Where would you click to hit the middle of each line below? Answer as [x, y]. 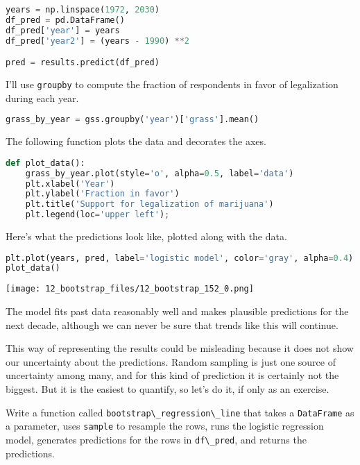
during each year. [42, 98]
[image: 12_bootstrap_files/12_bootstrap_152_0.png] [130, 289]
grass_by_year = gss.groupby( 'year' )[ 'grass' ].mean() [132, 120]
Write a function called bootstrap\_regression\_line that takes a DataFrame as [180, 412]
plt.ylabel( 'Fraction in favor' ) [102, 194]
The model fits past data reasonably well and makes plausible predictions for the [177, 311]
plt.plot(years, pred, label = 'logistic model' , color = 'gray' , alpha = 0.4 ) [180, 258]
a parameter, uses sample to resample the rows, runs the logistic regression [165, 426]
